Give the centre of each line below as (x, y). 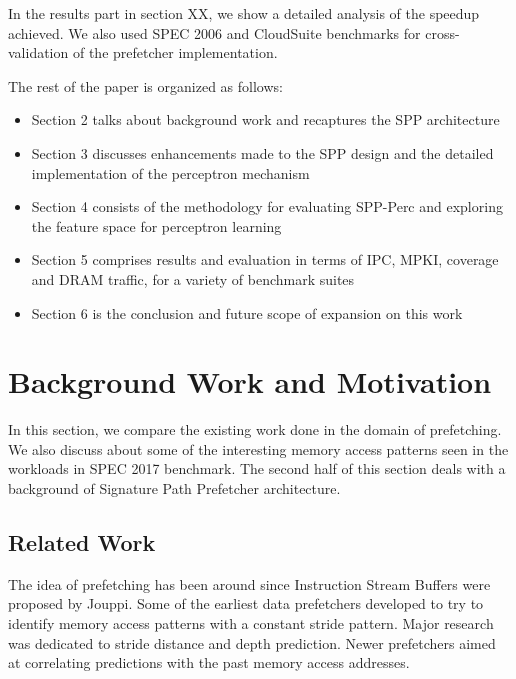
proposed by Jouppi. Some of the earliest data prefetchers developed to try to (246, 603)
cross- (442, 32)
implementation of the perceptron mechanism (170, 172)
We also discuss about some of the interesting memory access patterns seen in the (258, 448)
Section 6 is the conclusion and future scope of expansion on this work (247, 312)
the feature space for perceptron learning (156, 225)
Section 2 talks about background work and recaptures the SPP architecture (265, 119)
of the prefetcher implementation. (175, 52)
